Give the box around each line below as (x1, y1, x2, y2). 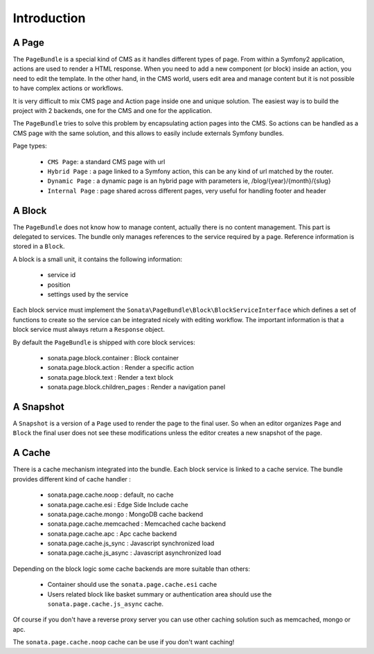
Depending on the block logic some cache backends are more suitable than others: (12, 565, 251, 573)
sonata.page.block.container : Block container (47, 353, 179, 362)
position (47, 281, 71, 289)
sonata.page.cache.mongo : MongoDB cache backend (47, 510, 204, 518)
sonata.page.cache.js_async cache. (47, 600, 164, 608)
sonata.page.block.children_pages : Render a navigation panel (47, 383, 226, 391)
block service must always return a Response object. (12, 326, 166, 334)
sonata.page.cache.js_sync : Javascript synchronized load (47, 539, 215, 547)
